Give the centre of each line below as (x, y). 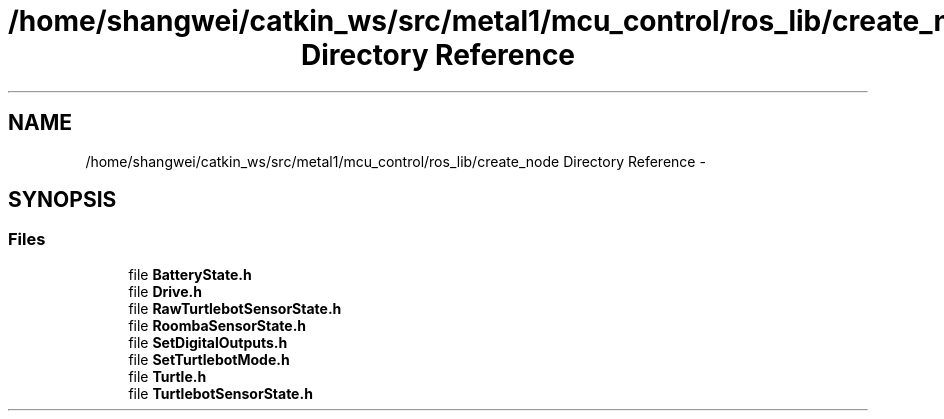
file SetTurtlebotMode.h (209, 359)
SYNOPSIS (62, 200)
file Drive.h (165, 291)
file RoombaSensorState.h (217, 325)
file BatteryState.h (190, 274)
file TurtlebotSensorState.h (220, 393)
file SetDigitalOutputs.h (208, 342)
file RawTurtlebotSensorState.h (235, 308)
